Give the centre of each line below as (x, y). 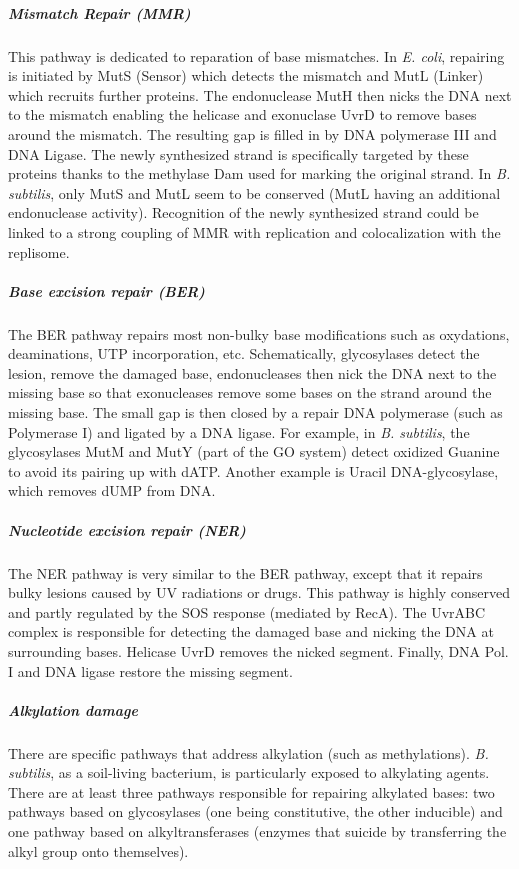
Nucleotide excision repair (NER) (127, 529)
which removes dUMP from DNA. (112, 490)
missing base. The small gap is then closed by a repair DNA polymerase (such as (255, 412)
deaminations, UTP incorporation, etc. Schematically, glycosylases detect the (244, 353)
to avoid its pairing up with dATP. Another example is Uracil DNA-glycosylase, (253, 470)
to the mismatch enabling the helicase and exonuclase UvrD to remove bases (242, 114)
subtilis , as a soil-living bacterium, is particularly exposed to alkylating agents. (249, 772)
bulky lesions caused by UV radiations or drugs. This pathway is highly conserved (259, 592)
